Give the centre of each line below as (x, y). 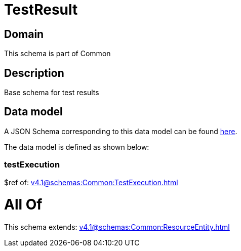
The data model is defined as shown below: (77, 147)
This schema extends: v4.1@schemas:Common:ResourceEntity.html (117, 227)
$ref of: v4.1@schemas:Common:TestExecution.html (91, 182)
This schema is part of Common (57, 54)
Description (34, 73)
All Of (23, 205)
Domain (24, 34)
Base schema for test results (52, 93)
